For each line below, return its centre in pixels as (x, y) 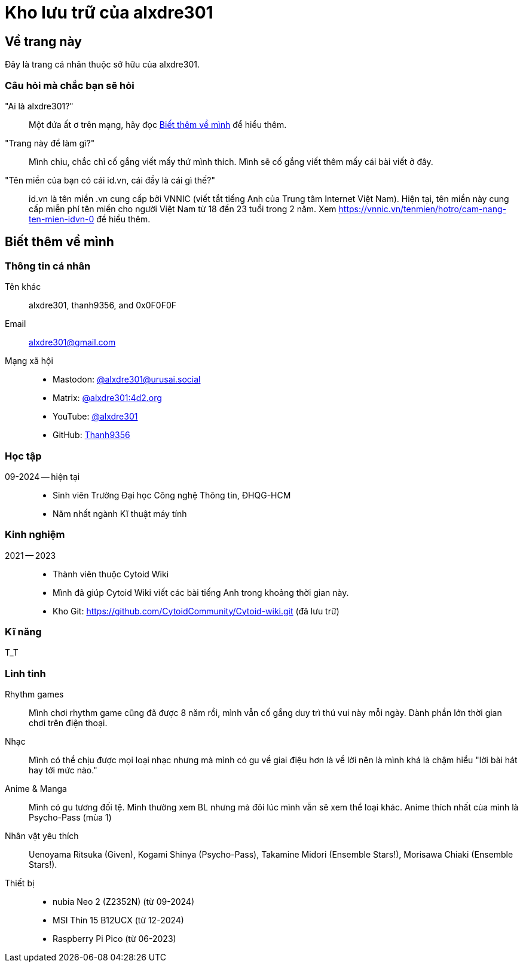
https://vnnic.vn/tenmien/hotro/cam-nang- (422, 209)
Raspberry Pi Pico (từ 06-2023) (114, 939)
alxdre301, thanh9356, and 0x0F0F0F (103, 305)
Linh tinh (25, 673)
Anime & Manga (36, 789)
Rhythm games (34, 694)
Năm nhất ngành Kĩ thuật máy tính (120, 513)
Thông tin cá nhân (48, 266)
